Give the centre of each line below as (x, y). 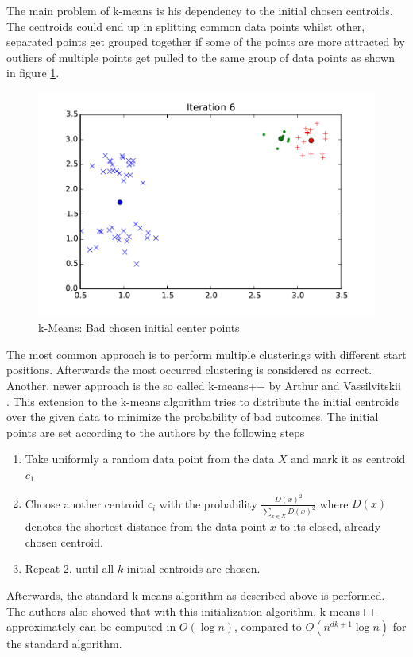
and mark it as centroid (348, 459)
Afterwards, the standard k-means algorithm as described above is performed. (196, 595)
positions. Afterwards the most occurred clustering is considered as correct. (189, 370)
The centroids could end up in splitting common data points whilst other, (186, 26)
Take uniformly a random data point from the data (150, 459)
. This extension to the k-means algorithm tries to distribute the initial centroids (203, 401)
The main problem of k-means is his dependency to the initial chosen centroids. (200, 10)
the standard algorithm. (64, 644)
